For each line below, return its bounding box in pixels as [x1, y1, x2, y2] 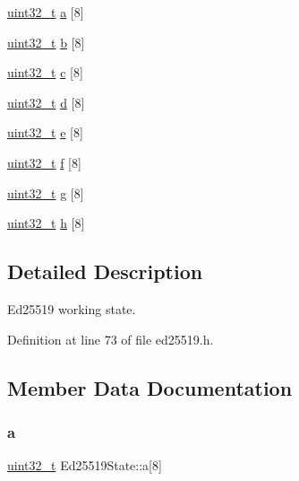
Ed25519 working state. [7, 299, 136, 318]
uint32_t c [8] [7, 63, 83, 82]
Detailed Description [7, 258, 203, 285]
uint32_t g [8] [7, 183, 84, 202]
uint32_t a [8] [7, 3, 84, 21]
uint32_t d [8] [7, 92, 85, 111]
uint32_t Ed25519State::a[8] [7, 456, 162, 475]
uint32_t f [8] [7, 153, 81, 171]
